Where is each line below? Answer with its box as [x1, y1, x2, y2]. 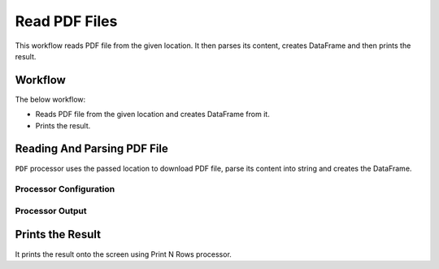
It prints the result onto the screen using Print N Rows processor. [15, 249, 232, 259]
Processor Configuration [15, 184, 115, 195]
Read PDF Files [15, 12, 118, 30]
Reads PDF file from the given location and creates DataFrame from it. [35, 110, 270, 119]
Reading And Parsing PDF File [15, 142, 168, 156]
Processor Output [15, 205, 87, 216]
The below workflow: [15, 94, 86, 104]
